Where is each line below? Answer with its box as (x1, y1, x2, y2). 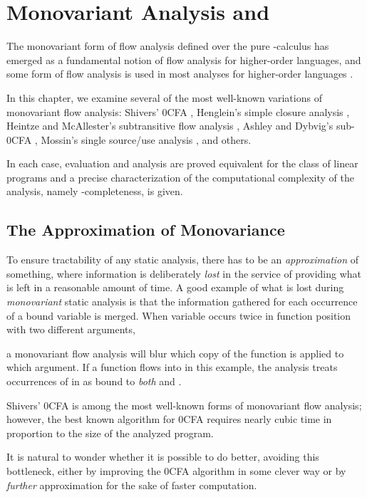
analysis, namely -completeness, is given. (6, 184, 183, 199)
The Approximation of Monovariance (6, 219, 285, 241)
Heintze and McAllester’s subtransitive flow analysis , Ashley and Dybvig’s (6, 118, 334, 133)
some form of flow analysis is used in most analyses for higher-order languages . (6, 66, 353, 81)
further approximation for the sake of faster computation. (6, 477, 257, 492)
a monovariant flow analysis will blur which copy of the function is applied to (6, 345, 344, 360)
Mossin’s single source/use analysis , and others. (41, 132, 252, 147)
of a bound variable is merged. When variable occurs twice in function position (6, 308, 351, 323)
